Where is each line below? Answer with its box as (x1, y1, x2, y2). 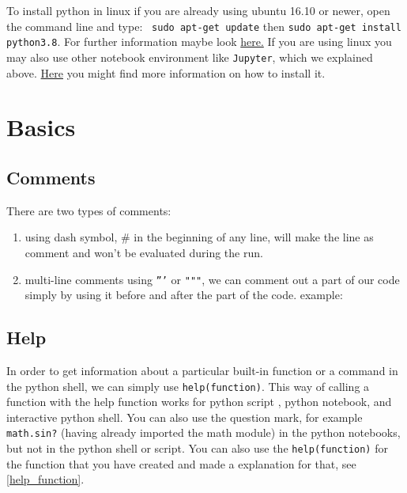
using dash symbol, (24, 229, 118, 245)
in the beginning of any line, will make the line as (134, 229, 374, 245)
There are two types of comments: (6, 202, 171, 218)
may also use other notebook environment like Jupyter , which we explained (6, 48, 373, 65)
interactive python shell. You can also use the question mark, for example (6, 408, 363, 425)
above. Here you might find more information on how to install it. (6, 64, 326, 81)
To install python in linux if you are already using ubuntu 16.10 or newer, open (6, 2, 390, 18)
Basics (6, 111, 76, 143)
